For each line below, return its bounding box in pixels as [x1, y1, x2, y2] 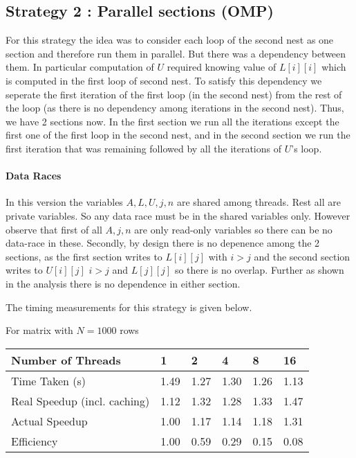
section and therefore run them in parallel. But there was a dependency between [6, 46, 346, 60]
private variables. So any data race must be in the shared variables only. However [6, 208, 350, 222]
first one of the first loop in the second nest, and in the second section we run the [6, 127, 350, 142]
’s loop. [291, 141, 322, 155]
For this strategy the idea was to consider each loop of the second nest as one [6, 33, 334, 47]
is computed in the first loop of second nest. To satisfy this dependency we [6, 73, 322, 87]
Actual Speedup [11, 412, 88, 429]
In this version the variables [6, 195, 123, 209]
